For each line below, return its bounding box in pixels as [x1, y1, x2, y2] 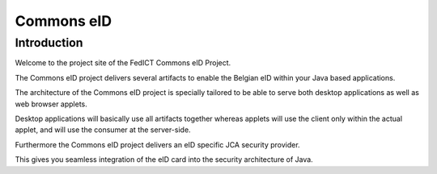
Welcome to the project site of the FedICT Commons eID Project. [15, 58, 231, 68]
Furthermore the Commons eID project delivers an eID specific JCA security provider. [15, 139, 300, 149]
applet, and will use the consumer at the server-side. [15, 125, 191, 135]
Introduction [15, 35, 83, 50]
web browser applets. [15, 99, 88, 109]
